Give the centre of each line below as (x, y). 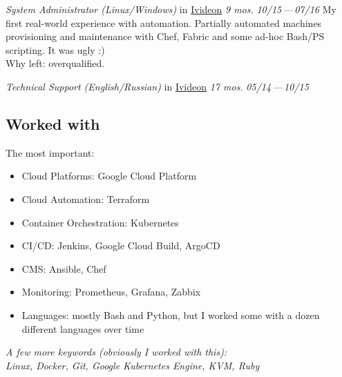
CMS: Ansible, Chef (64, 268)
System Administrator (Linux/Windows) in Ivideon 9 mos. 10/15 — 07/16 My (171, 9)
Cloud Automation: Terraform (86, 199)
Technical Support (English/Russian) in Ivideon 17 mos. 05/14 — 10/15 (157, 86)
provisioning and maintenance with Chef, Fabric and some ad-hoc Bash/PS (165, 36)
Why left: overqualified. (55, 63)
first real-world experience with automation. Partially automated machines (164, 22)
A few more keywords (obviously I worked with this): (116, 352)
